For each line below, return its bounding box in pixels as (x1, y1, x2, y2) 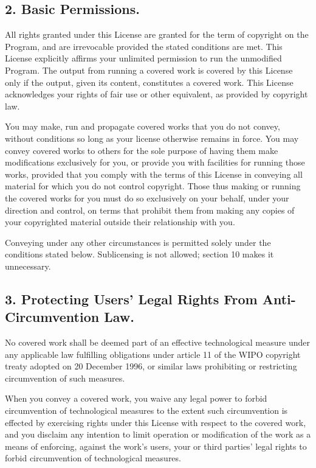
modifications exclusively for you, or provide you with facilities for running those (5, 156, 305, 169)
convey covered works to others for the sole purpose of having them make (5, 144, 278, 156)
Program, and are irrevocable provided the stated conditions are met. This (5, 40, 283, 52)
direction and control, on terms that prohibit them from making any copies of (5, 203, 295, 216)
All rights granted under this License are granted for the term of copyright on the (5, 28, 309, 41)
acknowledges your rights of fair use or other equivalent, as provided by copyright (5, 88, 308, 100)
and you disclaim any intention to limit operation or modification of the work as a (5, 428, 311, 441)
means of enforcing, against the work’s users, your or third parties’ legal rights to (5, 439, 307, 452)
